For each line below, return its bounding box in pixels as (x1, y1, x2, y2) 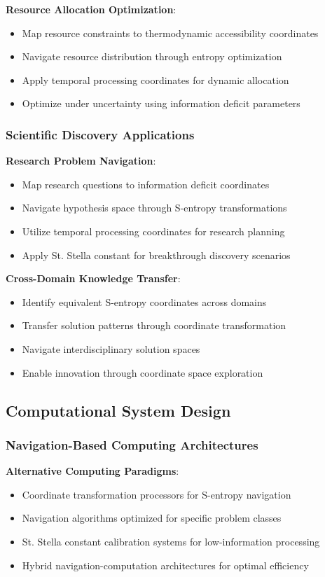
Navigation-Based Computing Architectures (6, 436, 258, 453)
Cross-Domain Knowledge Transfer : (6, 271, 181, 286)
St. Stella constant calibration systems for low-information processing (22, 534, 320, 548)
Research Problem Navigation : (6, 153, 156, 168)
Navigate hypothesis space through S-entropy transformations (22, 200, 287, 215)
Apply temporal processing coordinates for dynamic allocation (22, 72, 289, 87)
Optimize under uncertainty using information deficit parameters (22, 96, 300, 111)
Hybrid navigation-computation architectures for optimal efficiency (22, 557, 309, 572)
